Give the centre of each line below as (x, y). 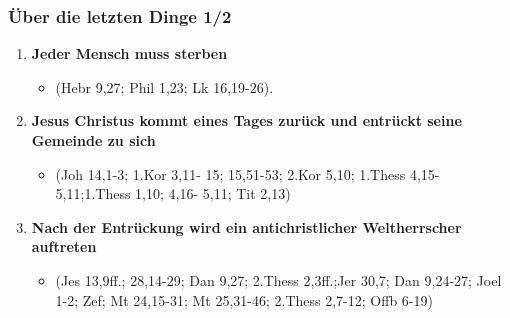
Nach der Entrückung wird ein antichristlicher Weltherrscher (246, 226)
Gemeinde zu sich (93, 140)
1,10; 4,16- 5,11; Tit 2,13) (213, 193)
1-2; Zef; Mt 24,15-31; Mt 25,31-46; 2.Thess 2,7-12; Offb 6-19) (244, 299)
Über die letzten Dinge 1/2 (120, 15)
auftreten (64, 246)
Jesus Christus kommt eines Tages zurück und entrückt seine (246, 120)
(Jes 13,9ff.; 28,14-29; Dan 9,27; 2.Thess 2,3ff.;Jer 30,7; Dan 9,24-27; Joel (278, 279)
